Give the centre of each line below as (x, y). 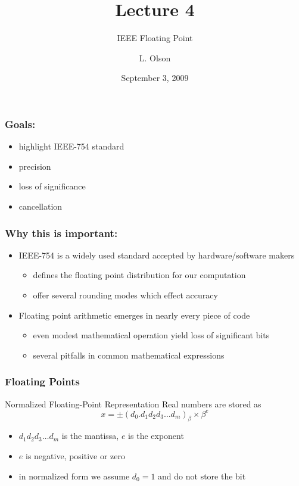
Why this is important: (61, 233)
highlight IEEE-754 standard (71, 146)
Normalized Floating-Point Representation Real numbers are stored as (133, 404)
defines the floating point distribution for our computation (139, 275)
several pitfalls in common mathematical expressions (129, 355)
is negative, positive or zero (75, 456)
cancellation (41, 206)
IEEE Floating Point (155, 38)
